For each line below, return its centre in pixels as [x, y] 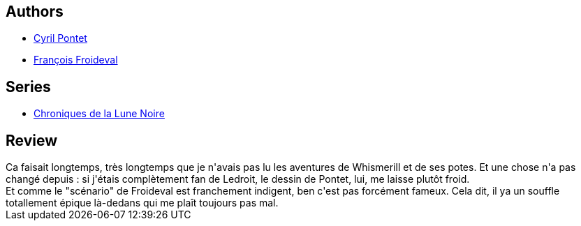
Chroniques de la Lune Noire [99, 114]
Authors [35, 12]
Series [28, 86]
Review [32, 140]
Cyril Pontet [60, 38]
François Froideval [76, 60]
